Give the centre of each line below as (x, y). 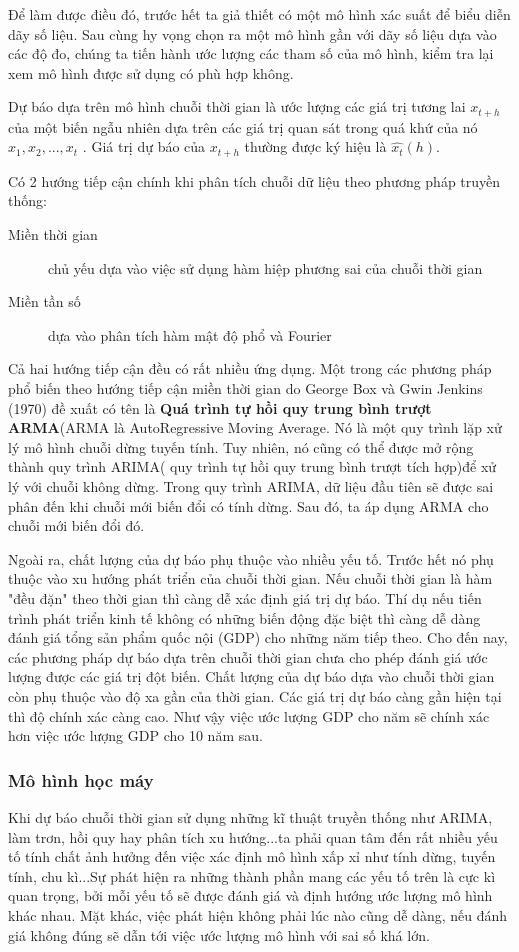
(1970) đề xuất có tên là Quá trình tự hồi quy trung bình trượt (220, 407)
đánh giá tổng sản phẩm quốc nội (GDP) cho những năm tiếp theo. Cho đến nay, (258, 637)
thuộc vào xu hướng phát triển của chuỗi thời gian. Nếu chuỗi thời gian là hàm (250, 578)
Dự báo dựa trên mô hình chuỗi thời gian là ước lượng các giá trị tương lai (237, 106)
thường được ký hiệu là (315, 146)
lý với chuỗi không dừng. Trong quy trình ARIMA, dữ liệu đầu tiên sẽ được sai (251, 486)
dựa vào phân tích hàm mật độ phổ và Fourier (190, 334)
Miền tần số (44, 301)
